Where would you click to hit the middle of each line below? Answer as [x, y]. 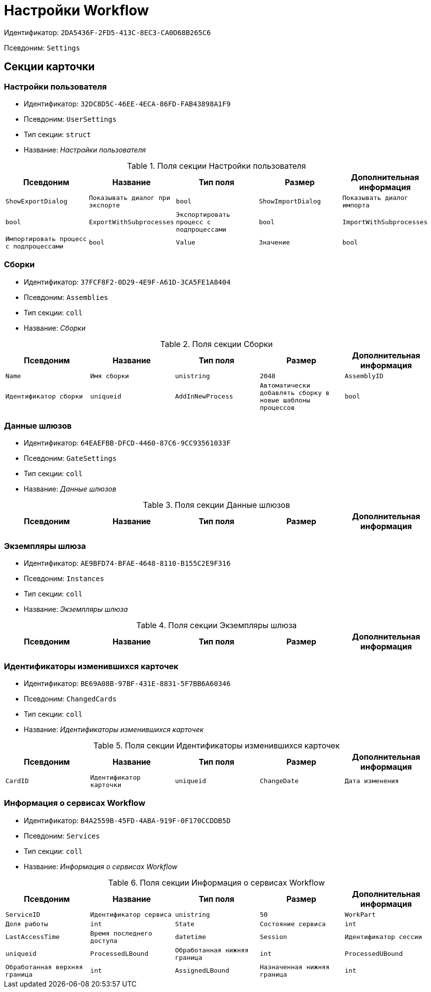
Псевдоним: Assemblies [66, 297]
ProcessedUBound [374, 954]
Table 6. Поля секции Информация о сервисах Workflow [216, 882]
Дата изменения [372, 781]
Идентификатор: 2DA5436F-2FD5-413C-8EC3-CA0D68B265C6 [108, 32]
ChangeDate [279, 781]
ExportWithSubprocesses [131, 222]
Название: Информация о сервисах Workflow [101, 866]
